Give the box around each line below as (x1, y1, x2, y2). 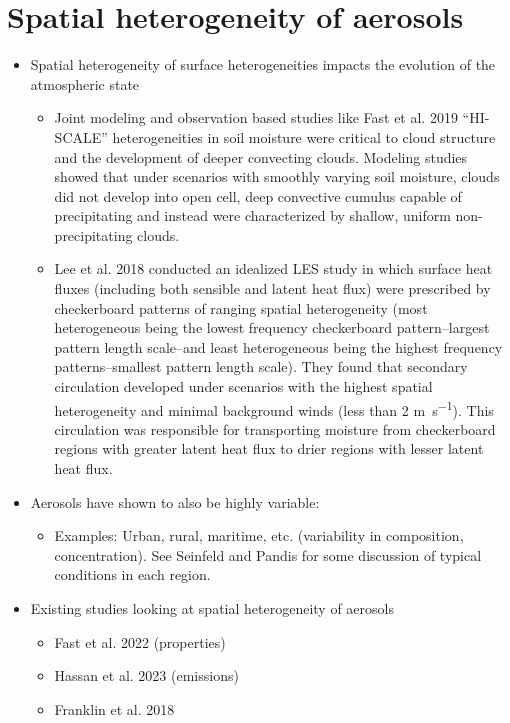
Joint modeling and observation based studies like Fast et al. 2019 (54, 107, 458, 128)
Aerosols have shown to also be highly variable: (30, 491, 320, 512)
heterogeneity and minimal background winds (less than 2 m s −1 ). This (54, 396, 494, 420)
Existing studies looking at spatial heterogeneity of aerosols (30, 598, 394, 619)
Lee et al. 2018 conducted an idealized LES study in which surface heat (54, 258, 493, 279)
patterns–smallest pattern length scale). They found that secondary (54, 356, 468, 377)
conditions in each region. (54, 564, 211, 585)
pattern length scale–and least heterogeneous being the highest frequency (54, 336, 503, 357)
